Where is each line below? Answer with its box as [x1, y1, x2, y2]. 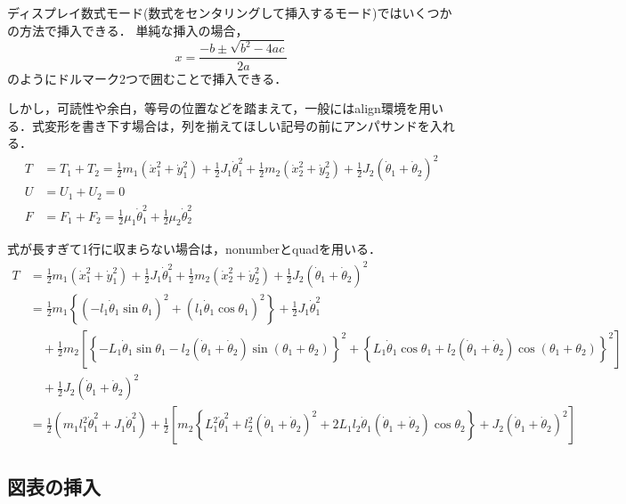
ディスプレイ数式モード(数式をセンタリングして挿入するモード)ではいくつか [7, 4, 452, 21]
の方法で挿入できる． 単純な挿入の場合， [7, 20, 248, 39]
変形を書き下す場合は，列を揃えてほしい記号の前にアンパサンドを [44, 116, 430, 134]
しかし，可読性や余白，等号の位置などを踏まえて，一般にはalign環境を [7, 99, 419, 118]
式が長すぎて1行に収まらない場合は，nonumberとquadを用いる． [7, 240, 382, 258]
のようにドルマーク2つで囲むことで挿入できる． [7, 69, 288, 87]
